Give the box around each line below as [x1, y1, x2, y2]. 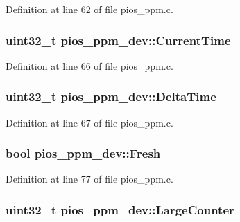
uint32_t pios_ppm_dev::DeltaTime [6, 88, 216, 105]
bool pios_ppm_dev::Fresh [6, 145, 161, 162]
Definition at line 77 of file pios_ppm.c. [6, 172, 173, 186]
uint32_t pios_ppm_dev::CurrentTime [6, 31, 231, 48]
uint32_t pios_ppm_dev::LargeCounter [6, 201, 234, 218]
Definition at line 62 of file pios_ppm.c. [6, 2, 173, 16]
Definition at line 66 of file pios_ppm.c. [6, 58, 173, 73]
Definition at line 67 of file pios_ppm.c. [6, 115, 173, 129]
